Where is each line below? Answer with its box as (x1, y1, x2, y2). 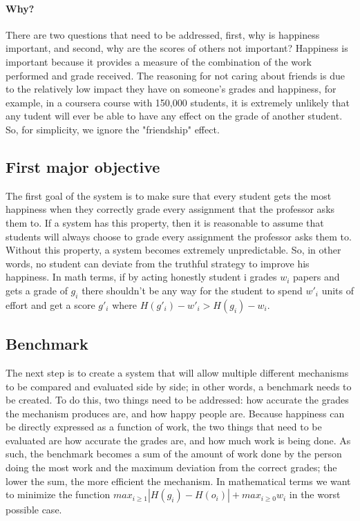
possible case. (6, 502, 62, 517)
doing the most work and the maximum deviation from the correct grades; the (6, 460, 337, 475)
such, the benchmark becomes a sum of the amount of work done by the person (6, 446, 342, 461)
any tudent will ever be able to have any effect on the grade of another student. (6, 108, 343, 123)
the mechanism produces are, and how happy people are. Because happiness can (6, 406, 345, 420)
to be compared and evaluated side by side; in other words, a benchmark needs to (6, 379, 352, 393)
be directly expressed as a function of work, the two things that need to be (6, 419, 322, 434)
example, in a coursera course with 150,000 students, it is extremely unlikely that (6, 95, 350, 109)
